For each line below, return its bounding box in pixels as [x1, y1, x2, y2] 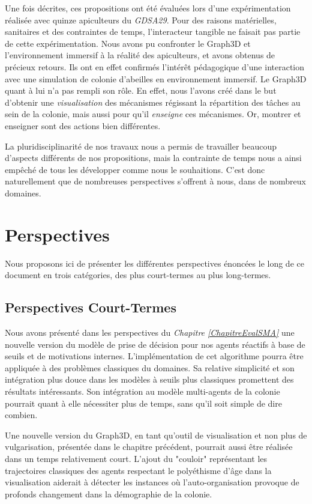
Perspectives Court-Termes [5, 298, 176, 317]
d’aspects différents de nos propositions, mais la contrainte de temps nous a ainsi [5, 151, 302, 164]
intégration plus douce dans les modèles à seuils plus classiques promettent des [5, 373, 294, 386]
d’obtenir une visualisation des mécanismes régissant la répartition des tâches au [5, 96, 301, 108]
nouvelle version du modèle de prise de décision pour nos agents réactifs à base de [5, 338, 305, 350]
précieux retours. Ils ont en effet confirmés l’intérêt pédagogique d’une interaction [5, 60, 305, 73]
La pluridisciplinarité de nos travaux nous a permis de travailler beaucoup [5, 139, 277, 152]
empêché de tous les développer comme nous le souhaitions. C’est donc [5, 163, 265, 175]
